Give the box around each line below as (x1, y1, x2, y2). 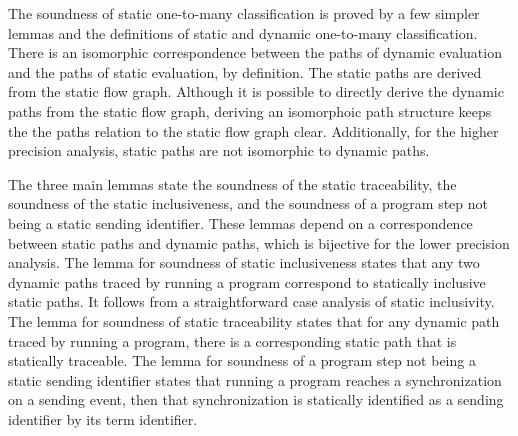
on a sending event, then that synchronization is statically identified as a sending (8, 389, 504, 410)
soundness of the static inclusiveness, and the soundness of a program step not (8, 193, 489, 214)
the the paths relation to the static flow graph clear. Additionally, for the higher (8, 120, 499, 141)
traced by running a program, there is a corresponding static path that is (8, 330, 457, 351)
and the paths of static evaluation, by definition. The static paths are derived (8, 61, 482, 82)
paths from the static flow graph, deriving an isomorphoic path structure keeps (8, 100, 492, 121)
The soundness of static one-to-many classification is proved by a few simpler (8, 3, 480, 23)
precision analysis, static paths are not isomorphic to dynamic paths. (8, 140, 430, 161)
